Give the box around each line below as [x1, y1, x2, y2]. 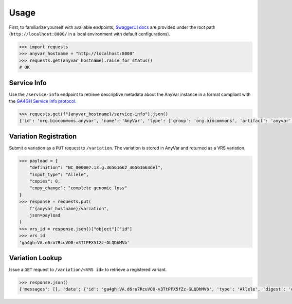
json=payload [29, 212, 61, 218]
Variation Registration [9, 132, 77, 141]
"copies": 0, [29, 179, 61, 184]
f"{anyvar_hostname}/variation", [29, 206, 109, 211]
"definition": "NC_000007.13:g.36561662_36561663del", [29, 165, 163, 170]
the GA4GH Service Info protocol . [9, 98, 76, 104]
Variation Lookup [9, 253, 62, 262]
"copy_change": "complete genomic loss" [29, 185, 128, 191]
